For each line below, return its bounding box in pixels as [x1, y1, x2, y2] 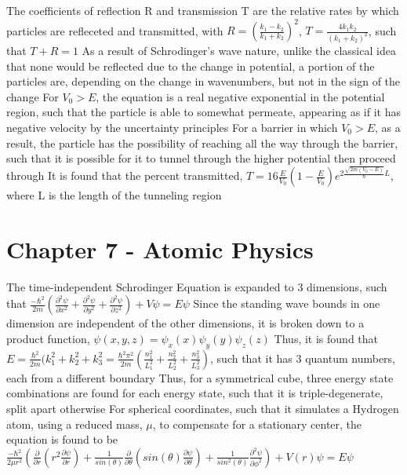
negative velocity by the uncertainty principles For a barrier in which [6, 119, 338, 135]
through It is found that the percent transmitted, [6, 167, 243, 184]
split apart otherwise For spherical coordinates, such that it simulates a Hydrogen [6, 400, 399, 416]
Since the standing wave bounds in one [193, 295, 380, 312]
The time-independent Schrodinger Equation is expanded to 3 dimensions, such [6, 278, 387, 294]
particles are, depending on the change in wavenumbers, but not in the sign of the [6, 73, 401, 90]
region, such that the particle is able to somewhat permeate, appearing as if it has [6, 104, 401, 120]
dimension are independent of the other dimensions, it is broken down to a [6, 315, 365, 331]
